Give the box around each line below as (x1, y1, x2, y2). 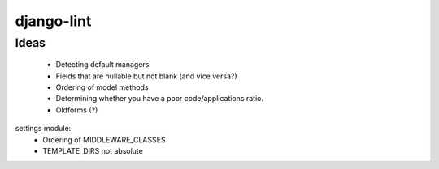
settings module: (15, 124, 72, 133)
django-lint (15, 12, 92, 30)
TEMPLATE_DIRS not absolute (42, 146, 144, 155)
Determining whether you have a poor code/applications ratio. (55, 94, 264, 104)
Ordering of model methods (55, 82, 149, 92)
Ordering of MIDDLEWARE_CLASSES (42, 134, 166, 145)
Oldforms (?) (55, 105, 98, 115)
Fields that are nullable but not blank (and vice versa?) (55, 71, 237, 81)
